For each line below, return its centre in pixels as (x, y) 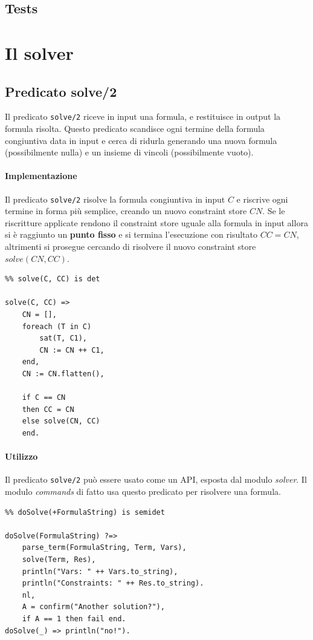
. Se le (274, 211)
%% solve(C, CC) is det (53, 279)
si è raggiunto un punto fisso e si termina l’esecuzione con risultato (131, 234)
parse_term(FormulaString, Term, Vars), (104, 548)
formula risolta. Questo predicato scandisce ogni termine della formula (135, 129)
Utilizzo (21, 456)
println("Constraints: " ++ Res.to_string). (113, 583)
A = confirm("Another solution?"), (93, 607)
